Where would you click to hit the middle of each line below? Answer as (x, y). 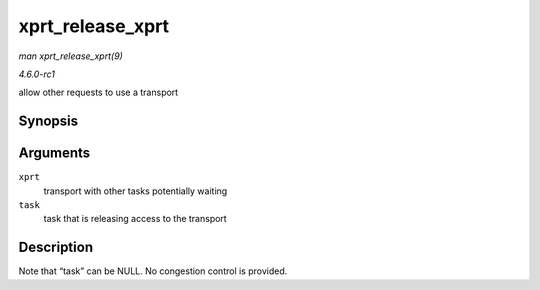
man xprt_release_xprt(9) (71, 56)
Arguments (54, 153)
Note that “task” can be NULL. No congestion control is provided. (153, 271)
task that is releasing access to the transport (135, 219)
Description (56, 247)
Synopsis (48, 121)
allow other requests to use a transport (98, 92)
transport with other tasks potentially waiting (135, 191)
